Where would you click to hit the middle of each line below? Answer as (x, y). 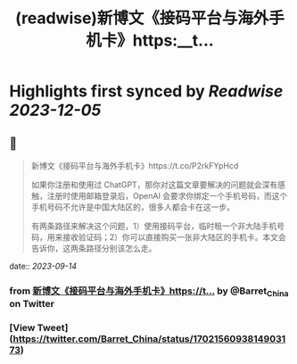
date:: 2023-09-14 (43, 266)
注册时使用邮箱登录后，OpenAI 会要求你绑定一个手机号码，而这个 (167, 196)
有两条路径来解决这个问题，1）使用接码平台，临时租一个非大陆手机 (154, 226)
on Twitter (32, 304)
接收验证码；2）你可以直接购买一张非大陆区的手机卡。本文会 (174, 237)
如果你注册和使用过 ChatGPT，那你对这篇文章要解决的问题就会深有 (154, 185)
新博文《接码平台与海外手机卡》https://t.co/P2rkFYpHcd (135, 165)
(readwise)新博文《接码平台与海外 (142, 18)
